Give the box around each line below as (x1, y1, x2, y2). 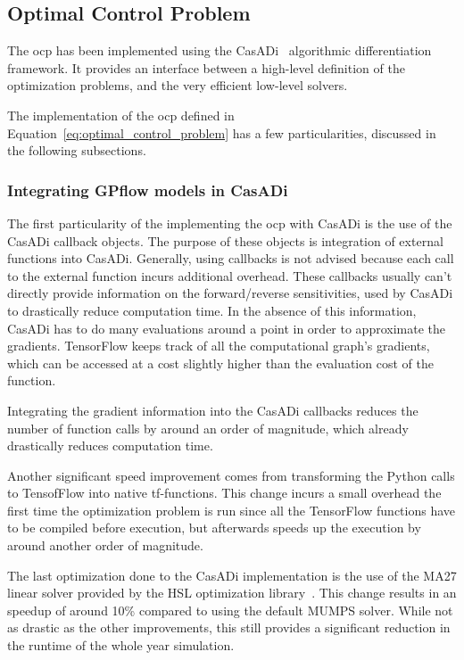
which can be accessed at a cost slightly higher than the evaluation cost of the (7, 353, 434, 372)
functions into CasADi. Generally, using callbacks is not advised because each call (7, 249, 454, 268)
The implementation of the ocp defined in (7, 105, 235, 124)
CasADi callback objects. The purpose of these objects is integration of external (7, 231, 443, 250)
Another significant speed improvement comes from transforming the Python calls (7, 466, 455, 484)
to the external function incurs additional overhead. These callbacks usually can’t (7, 266, 452, 285)
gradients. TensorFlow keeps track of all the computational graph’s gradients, (7, 336, 430, 355)
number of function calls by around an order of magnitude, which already (7, 418, 409, 437)
